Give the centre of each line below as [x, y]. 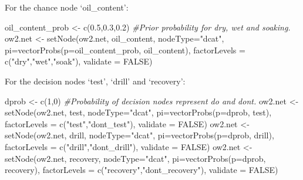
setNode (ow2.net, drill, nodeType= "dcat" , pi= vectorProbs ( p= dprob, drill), [139, 135]
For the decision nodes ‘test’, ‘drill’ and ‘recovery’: [95, 81]
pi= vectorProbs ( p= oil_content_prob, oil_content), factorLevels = [125, 50]
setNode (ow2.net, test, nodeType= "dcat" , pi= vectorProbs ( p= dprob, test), [138, 112]
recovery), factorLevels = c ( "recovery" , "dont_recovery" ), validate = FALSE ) [142, 170]
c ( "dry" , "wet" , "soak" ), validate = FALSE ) [79, 61]
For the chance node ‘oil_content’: [67, 7]
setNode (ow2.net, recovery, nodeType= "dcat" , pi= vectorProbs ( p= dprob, [135, 158]
